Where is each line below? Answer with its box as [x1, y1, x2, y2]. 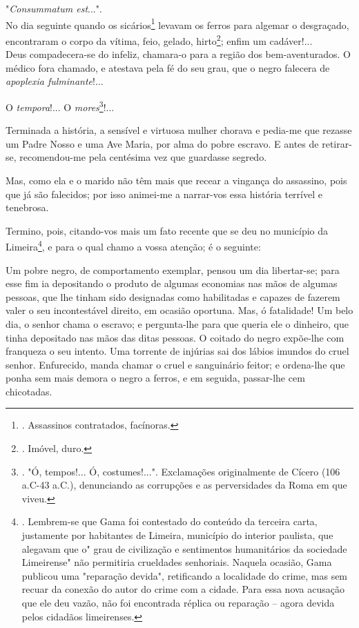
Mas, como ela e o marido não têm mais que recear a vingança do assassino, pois [6, 173, 347, 187]
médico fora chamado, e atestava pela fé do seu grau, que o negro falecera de [6, 60, 330, 75]
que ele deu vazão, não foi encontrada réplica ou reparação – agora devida [21, 596, 335, 609]
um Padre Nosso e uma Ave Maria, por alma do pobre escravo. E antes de [6, 136, 319, 150]
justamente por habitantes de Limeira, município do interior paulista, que [21, 528, 333, 542]
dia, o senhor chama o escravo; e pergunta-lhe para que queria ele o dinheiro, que [6, 316, 349, 331]
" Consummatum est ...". [6, 1, 102, 15]
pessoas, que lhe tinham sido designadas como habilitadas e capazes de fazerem [6, 289, 340, 304]
